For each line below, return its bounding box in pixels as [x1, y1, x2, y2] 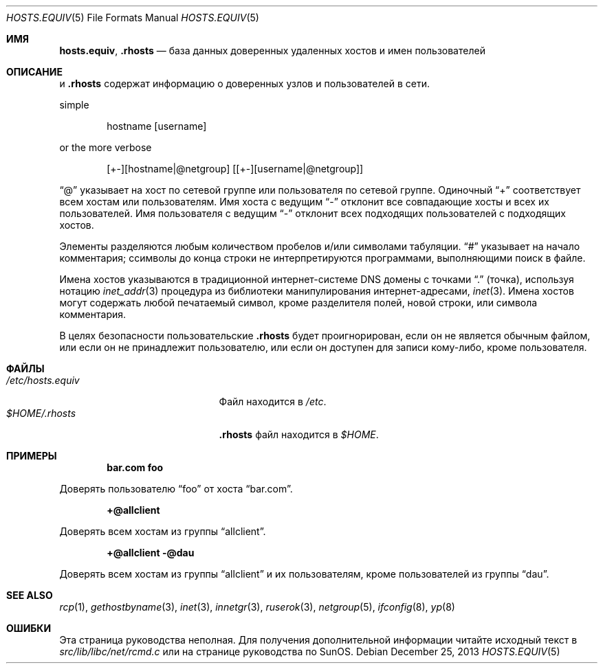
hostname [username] [107, 120, 207, 132]
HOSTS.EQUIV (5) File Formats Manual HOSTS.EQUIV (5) [6, 12, 259, 23]
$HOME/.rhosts [6, 407, 76, 419]
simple [59, 99, 89, 111]
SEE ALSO [6, 589, 53, 601]
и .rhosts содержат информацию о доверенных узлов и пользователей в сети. [59, 78, 430, 89]
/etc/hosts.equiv [6, 374, 80, 386]
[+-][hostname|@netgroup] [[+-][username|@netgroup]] [107, 163, 364, 174]
